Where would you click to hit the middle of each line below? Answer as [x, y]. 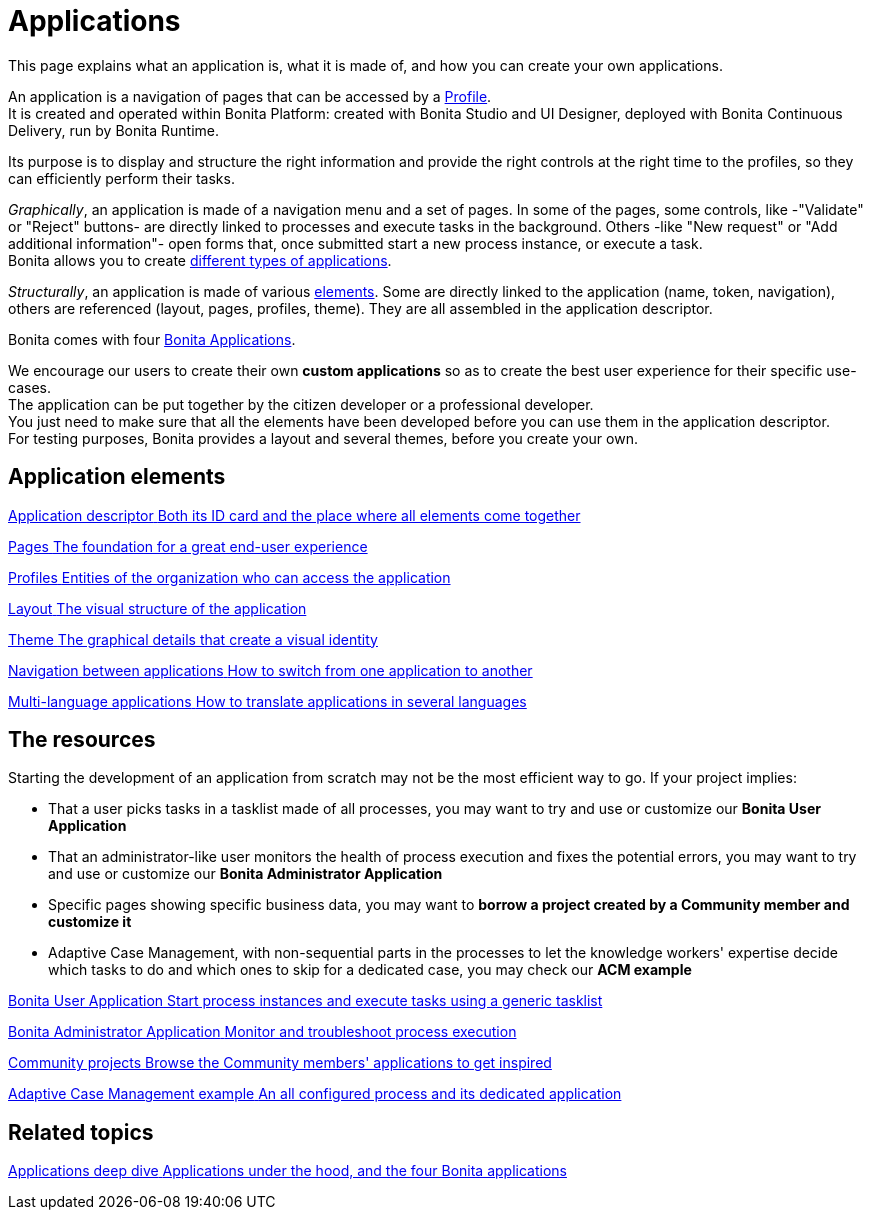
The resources [82, 740]
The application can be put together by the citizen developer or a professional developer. [301, 404]
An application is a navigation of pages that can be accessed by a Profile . [250, 96]
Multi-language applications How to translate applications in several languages [267, 701]
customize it [90, 922]
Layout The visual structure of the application [157, 608]
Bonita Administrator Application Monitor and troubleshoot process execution [262, 1032]
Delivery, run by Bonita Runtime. [114, 130]
